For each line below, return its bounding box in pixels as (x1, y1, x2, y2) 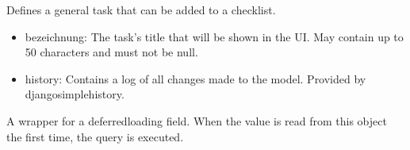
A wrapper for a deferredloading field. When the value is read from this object (6, 112, 387, 129)
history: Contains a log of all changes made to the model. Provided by (25, 70, 366, 87)
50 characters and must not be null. (25, 44, 198, 60)
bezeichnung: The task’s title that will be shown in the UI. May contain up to (25, 28, 404, 44)
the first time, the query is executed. (6, 128, 184, 144)
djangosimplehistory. (25, 86, 125, 102)
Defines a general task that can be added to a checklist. (6, 2, 276, 17)
